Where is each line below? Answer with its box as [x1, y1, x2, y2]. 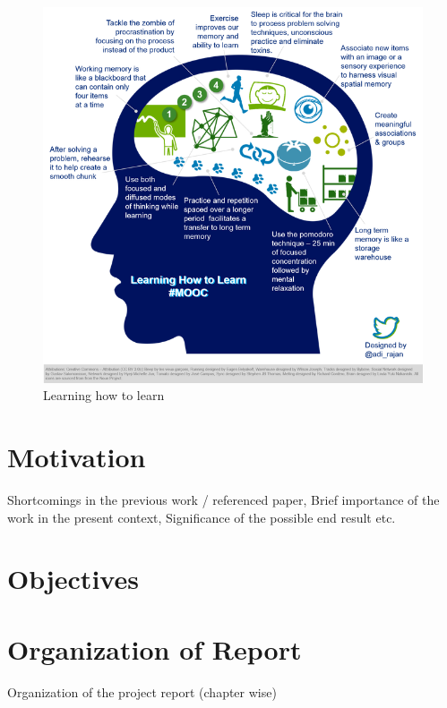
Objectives [7, 560, 139, 597]
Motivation [7, 439, 146, 475]
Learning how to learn [43, 386, 165, 405]
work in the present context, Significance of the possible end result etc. [7, 508, 396, 526]
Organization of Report [7, 630, 302, 667]
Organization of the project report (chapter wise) [7, 682, 277, 701]
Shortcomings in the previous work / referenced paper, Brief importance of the [7, 490, 440, 508]
